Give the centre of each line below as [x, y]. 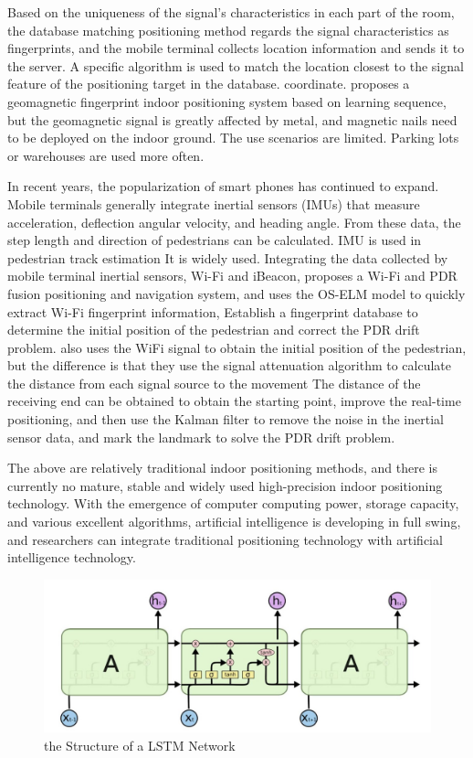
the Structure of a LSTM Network [140, 745]
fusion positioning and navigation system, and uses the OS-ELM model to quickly [236, 293]
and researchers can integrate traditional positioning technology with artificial [225, 539]
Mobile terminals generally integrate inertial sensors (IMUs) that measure [214, 203]
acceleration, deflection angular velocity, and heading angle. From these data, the [234, 222]
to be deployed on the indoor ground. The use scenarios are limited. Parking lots [233, 138]
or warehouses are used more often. [106, 155]
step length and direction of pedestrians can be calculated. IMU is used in [215, 240]
